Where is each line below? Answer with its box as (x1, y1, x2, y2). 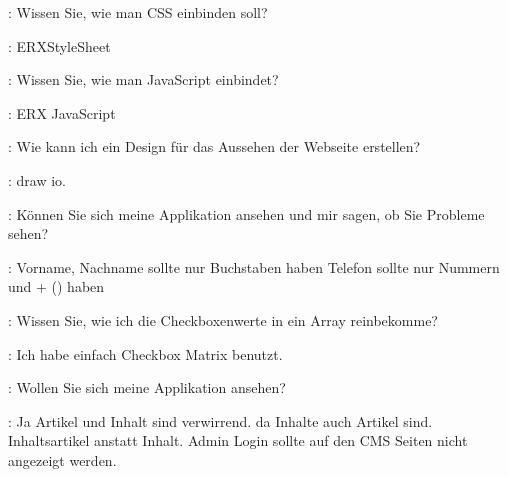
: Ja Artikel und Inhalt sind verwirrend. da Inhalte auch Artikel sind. (8, 410, 433, 431)
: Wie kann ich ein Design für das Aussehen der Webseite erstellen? (8, 136, 421, 157)
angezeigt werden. (8, 449, 117, 470)
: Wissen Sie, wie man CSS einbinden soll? (8, 2, 268, 22)
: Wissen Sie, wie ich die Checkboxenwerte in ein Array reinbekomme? (8, 309, 438, 330)
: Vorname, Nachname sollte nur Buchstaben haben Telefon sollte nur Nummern (8, 256, 500, 277)
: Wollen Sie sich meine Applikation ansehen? (8, 377, 286, 398)
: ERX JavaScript (8, 102, 116, 123)
